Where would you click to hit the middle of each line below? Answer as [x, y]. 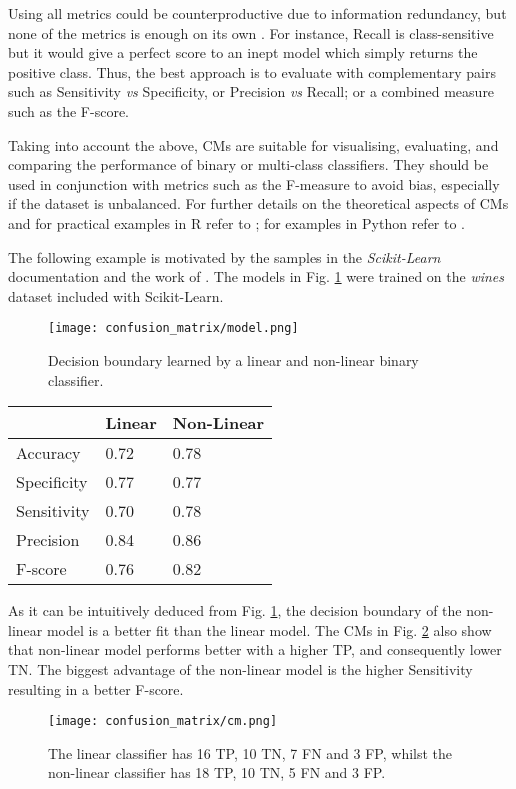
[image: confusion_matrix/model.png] [173, 328]
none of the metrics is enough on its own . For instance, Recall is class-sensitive [251, 32]
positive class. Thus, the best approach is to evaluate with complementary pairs [252, 71]
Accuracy [48, 453]
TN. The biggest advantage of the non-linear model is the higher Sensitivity [240, 668]
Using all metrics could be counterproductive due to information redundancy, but [257, 13]
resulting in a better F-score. [96, 688]
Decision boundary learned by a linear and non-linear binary [233, 359]
